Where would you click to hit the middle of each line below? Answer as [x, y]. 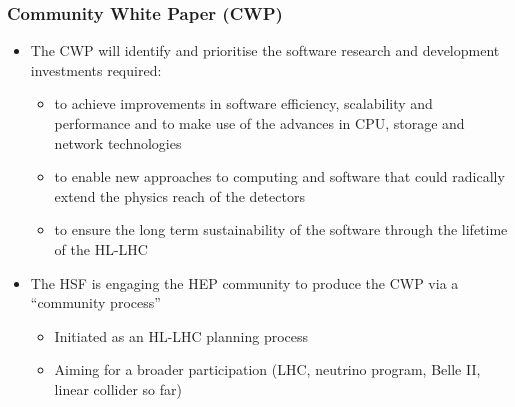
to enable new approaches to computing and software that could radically [279, 176]
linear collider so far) [118, 388]
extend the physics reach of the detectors [179, 195]
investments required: [96, 69]
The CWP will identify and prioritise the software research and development [265, 50]
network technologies [118, 142]
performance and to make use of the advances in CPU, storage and [259, 123]
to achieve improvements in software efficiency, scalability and [243, 103]
